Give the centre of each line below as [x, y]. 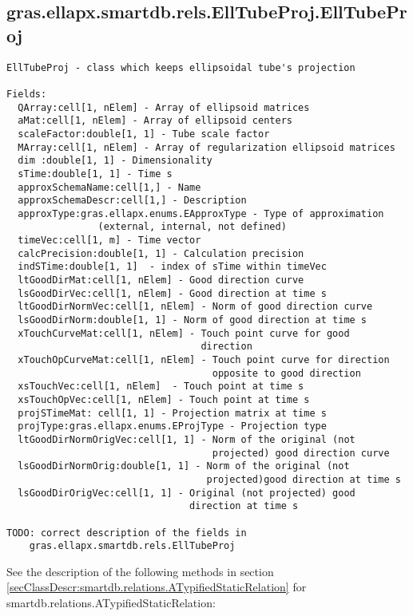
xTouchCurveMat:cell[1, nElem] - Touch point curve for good [184, 333]
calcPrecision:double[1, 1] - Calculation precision [161, 253]
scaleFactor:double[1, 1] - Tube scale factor [144, 134]
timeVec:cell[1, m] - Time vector [109, 241]
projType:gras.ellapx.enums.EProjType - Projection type [172, 426]
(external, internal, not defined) [192, 227]
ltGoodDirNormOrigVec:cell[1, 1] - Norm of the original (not [187, 439]
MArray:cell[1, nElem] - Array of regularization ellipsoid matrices [206, 147]
